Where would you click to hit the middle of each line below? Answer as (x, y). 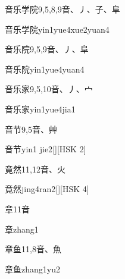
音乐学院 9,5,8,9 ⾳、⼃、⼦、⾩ (62, 9)
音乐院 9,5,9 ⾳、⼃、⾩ (47, 49)
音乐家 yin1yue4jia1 (40, 109)
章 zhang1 (22, 229)
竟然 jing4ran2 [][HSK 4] (47, 189)
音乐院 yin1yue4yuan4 (45, 69)
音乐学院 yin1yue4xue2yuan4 (57, 29)
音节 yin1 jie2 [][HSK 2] (46, 149)
